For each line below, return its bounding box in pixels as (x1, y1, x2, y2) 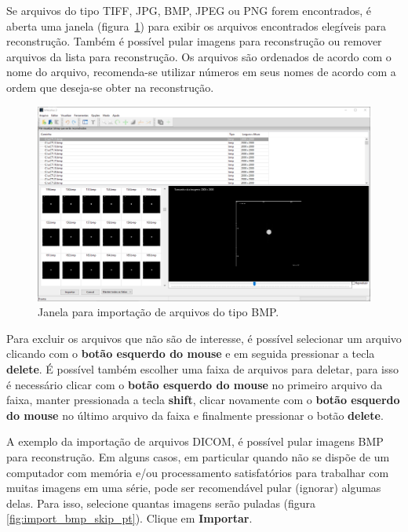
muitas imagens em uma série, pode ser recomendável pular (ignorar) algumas (6, 479, 381, 496)
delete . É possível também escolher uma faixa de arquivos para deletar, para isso (6, 360, 399, 377)
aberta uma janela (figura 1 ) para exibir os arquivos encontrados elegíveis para (6, 17, 386, 34)
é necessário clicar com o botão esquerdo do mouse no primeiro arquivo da (6, 376, 383, 392)
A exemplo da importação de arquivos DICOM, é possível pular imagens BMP (6, 433, 384, 450)
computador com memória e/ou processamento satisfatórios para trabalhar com (6, 464, 389, 480)
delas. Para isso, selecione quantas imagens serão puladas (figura (6, 494, 316, 511)
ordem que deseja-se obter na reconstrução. (6, 78, 214, 95)
